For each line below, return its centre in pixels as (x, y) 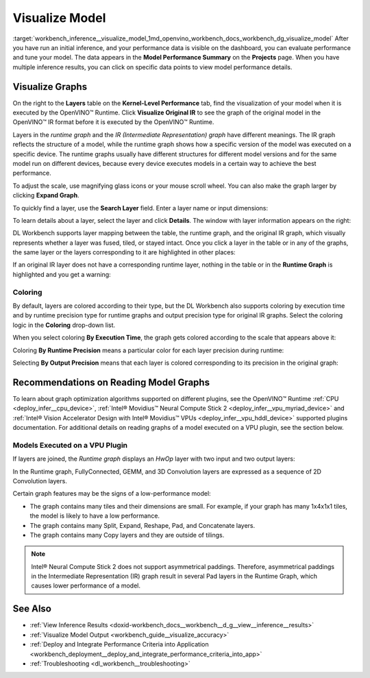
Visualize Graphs (50, 87)
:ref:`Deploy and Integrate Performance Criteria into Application (119, 644)
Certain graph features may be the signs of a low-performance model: (112, 494)
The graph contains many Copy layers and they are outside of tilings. (127, 535)
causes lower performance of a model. (86, 585)
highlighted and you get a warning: (62, 274)
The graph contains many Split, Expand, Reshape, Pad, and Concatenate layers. (143, 525)
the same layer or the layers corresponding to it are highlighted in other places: (124, 252)
